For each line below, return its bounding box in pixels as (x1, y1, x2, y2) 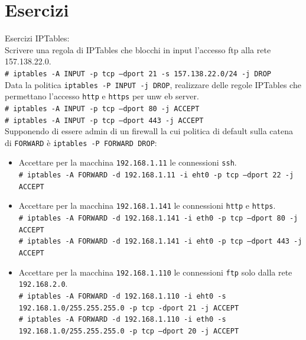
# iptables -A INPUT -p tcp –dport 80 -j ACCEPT (5, 104, 200, 113)
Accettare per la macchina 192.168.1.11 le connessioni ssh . (18, 156, 237, 169)
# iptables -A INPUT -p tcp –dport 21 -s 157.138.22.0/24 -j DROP (5, 69, 272, 78)
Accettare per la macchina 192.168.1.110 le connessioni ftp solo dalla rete (18, 265, 292, 278)
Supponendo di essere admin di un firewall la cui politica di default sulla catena (5, 125, 294, 137)
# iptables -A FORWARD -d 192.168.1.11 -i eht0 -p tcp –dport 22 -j (18, 171, 294, 180)
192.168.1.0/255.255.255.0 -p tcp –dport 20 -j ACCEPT (18, 326, 239, 335)
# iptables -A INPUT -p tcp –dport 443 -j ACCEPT (5, 116, 204, 125)
